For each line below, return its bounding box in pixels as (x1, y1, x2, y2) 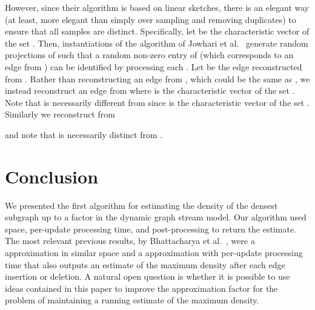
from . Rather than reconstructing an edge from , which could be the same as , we (5, 72, 310, 85)
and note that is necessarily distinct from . (5, 128, 163, 140)
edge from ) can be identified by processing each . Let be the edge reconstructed (5, 60, 302, 73)
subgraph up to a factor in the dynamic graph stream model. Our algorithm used (5, 211, 307, 223)
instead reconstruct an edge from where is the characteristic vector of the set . (5, 84, 295, 97)
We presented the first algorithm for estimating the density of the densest (5, 199, 278, 211)
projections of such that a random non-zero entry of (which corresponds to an (5, 48, 294, 61)
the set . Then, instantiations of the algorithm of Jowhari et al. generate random (5, 36, 308, 49)
